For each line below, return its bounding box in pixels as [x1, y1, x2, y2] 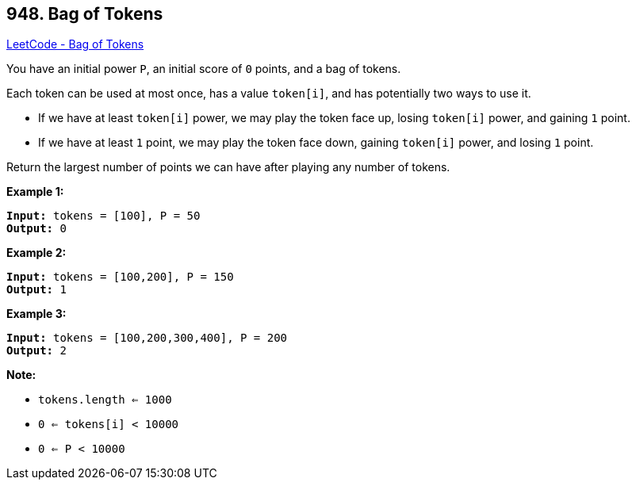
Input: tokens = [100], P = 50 [6, 209, 201, 223]
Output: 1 [6, 283, 67, 297]
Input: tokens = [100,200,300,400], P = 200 [6, 331, 288, 345]
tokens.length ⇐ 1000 [38, 393, 172, 407]
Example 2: [6, 246, 67, 260]
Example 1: [6, 185, 64, 199]
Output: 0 [6, 222, 67, 235]
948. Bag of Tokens [6, 4, 163, 24]
